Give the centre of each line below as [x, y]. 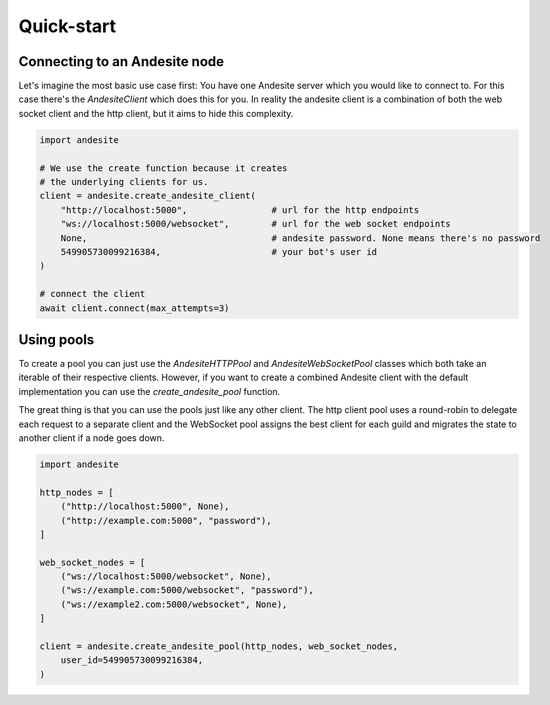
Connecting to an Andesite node [121, 61]
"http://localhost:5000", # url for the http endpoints [240, 209]
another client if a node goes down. [91, 437]
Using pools [56, 339]
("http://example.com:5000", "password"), [166, 520]
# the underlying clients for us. [124, 181]
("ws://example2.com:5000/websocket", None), [174, 604]
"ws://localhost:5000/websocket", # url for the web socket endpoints [256, 224]
